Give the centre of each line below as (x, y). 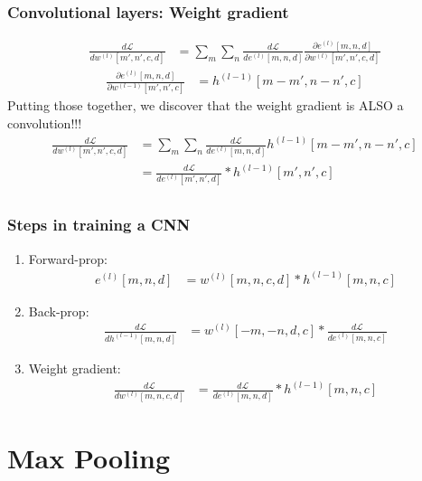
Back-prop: (59, 311)
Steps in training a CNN (99, 225)
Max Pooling (89, 457)
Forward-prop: (68, 258)
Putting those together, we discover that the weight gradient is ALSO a (206, 105)
